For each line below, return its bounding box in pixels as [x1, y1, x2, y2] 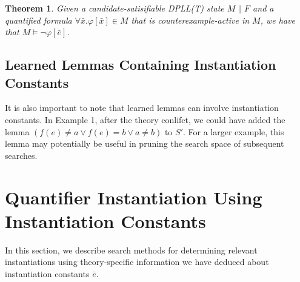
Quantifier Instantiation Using [5, 184, 262, 209]
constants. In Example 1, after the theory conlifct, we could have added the [5, 113, 285, 126]
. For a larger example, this [183, 125, 284, 138]
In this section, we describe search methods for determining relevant [5, 243, 258, 256]
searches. [5, 149, 38, 161]
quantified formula [5, 13, 72, 26]
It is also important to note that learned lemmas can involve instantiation [5, 101, 279, 114]
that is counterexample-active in [131, 13, 250, 26]
